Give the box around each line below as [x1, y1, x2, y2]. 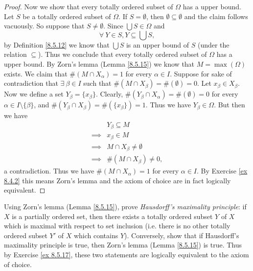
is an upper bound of [126, 39, 189, 49]
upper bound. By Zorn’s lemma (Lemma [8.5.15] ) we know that [4, 58, 195, 69]
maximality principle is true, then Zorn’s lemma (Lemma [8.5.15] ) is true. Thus [4, 240, 242, 250]
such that [83, 78, 112, 88]
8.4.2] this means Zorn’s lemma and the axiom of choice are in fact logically [4, 175, 231, 185]
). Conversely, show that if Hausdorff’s [124, 230, 239, 240]
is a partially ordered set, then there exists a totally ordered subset [12, 211, 213, 221]
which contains [73, 230, 118, 240]
